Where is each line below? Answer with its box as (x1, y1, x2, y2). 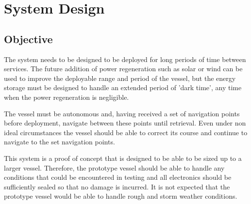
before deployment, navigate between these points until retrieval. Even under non (4, 118, 246, 128)
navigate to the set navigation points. (4, 137, 115, 147)
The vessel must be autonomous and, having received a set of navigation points (4, 108, 240, 118)
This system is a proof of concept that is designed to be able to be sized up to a (4, 153, 242, 163)
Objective (4, 31, 53, 46)
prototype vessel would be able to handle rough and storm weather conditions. (4, 191, 237, 201)
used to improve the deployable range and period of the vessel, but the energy (4, 73, 236, 83)
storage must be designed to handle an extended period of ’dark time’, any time (4, 82, 242, 93)
